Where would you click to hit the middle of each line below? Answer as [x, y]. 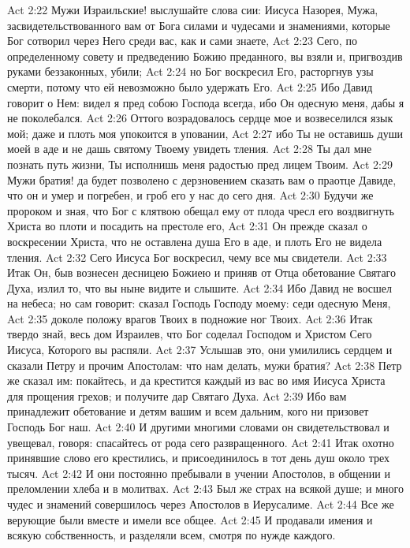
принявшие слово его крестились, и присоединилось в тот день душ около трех [199, 458]
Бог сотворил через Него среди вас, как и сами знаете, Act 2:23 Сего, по [182, 41]
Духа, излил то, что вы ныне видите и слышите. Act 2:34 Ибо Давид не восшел [199, 287]
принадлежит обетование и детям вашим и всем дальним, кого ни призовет [188, 411]
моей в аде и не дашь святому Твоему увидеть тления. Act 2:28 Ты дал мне [190, 149]
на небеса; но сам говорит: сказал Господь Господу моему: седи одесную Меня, [199, 303]
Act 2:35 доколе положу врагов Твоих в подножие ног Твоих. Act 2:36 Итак [190, 318]
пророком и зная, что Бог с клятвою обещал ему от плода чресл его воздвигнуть [201, 210]
